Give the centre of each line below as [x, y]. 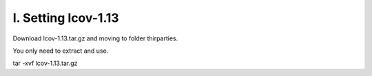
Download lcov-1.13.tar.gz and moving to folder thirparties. [95, 38]
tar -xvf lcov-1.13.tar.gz [45, 63]
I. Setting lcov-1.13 [66, 18]
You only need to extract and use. [61, 51]
